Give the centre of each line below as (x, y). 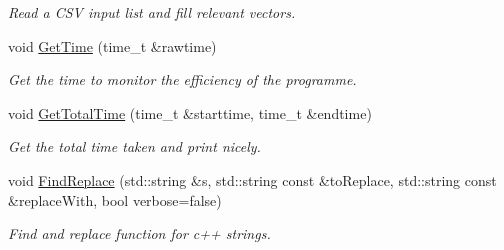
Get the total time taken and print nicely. (134, 146)
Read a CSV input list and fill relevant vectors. (152, 12)
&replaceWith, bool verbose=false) (115, 199)
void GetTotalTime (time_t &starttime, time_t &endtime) (190, 112)
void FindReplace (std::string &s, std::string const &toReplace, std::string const (252, 179)
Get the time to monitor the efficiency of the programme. (182, 79)
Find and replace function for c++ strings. (139, 233)
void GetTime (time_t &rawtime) (112, 45)
